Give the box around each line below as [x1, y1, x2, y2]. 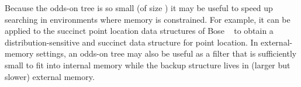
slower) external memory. [5, 70, 95, 82]
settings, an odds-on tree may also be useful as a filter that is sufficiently [36, 47, 297, 60]
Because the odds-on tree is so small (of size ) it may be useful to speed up [5, 2, 273, 13]
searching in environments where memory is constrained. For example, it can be [5, 13, 290, 25]
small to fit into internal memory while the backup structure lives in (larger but [5, 58, 290, 71]
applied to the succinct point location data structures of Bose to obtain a [5, 25, 274, 37]
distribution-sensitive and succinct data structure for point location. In [5, 36, 258, 48]
